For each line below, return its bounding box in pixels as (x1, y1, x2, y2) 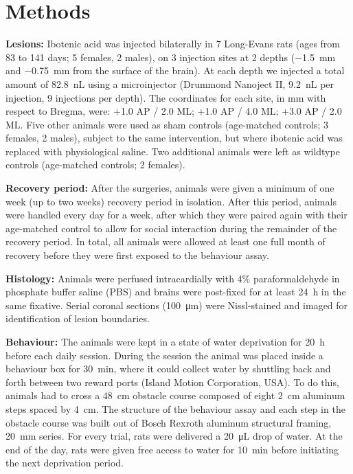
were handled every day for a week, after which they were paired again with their (5, 207, 348, 222)
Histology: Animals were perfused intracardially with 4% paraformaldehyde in (5, 271, 340, 285)
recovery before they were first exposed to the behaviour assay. (5, 248, 269, 262)
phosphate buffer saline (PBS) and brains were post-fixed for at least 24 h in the (5, 284, 346, 299)
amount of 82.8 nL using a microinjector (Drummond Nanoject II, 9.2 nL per (5, 76, 334, 91)
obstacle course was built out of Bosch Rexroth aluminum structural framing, (5, 415, 332, 429)
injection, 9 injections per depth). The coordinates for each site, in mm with (5, 90, 326, 104)
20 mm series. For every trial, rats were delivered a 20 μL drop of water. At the (5, 429, 343, 443)
